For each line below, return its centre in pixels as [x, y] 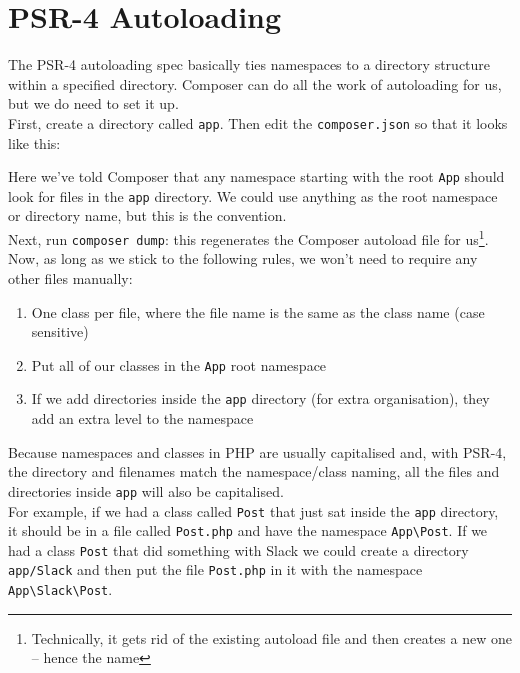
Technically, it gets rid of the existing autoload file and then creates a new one [271, 637]
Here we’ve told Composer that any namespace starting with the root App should [256, 176]
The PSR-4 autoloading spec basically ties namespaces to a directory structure [249, 64]
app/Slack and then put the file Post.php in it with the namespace [215, 569]
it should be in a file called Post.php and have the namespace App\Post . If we [248, 530]
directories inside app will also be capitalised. [146, 490]
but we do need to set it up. [93, 103]
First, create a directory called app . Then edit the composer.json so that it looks [258, 122]
